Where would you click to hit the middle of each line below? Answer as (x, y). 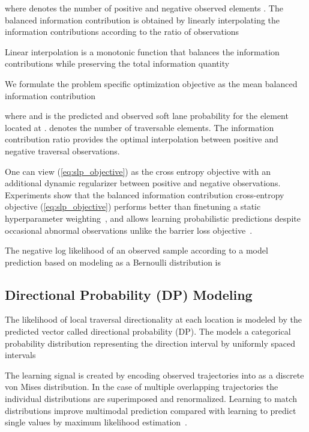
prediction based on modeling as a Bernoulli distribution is (113, 262)
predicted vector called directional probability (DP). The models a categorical (148, 331)
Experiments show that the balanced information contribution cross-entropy (145, 194)
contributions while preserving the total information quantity (117, 63)
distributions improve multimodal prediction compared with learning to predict (151, 410)
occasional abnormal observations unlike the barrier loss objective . (129, 230)
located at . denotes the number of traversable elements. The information (139, 127)
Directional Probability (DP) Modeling (129, 294)
